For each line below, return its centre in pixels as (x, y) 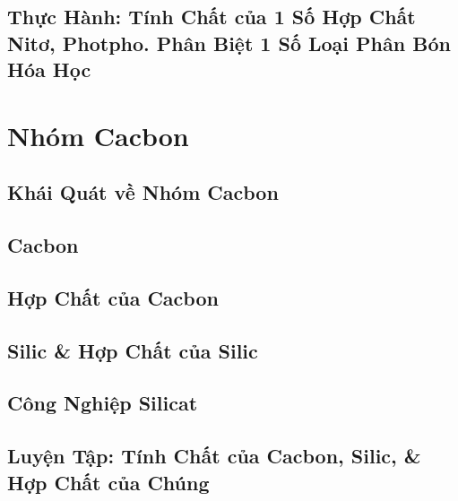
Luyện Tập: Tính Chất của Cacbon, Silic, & (214, 456)
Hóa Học (49, 69)
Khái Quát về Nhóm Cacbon (143, 192)
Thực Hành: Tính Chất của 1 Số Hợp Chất (212, 17)
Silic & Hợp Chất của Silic (133, 350)
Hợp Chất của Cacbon (113, 297)
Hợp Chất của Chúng (108, 482)
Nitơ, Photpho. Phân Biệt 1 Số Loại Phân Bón (229, 43)
